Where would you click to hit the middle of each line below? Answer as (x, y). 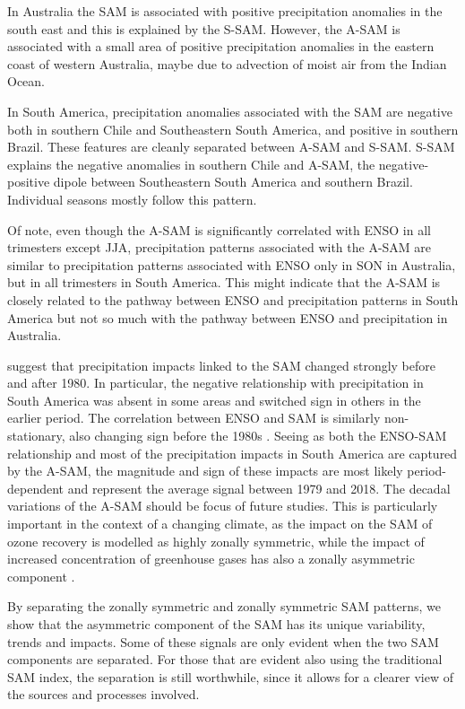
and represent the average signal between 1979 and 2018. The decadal (259, 488)
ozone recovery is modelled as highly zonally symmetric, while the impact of (216, 541)
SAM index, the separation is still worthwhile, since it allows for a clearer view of (230, 676)
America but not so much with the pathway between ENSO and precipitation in (228, 317)
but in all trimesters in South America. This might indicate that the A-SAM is (224, 282)
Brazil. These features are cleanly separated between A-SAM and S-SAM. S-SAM (231, 147)
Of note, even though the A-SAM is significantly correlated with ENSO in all (219, 229)
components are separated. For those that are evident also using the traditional (225, 659)
